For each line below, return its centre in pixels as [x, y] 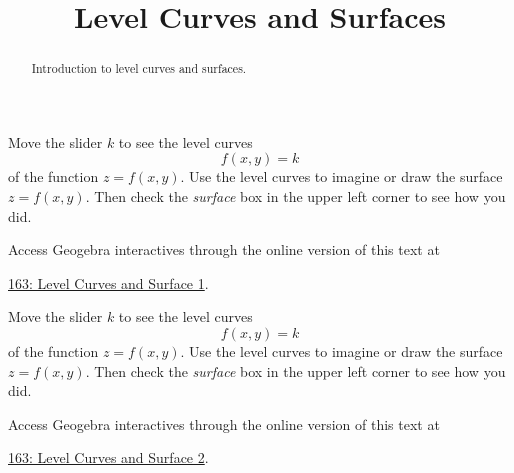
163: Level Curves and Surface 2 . [108, 457]
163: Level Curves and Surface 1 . [108, 282]
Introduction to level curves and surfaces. [139, 68]
